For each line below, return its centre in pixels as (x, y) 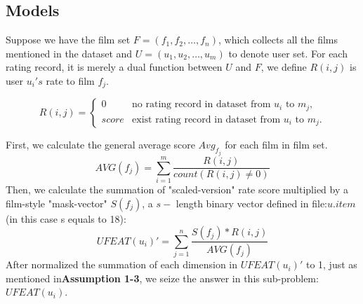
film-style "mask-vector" (57, 203)
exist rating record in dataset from (206, 119)
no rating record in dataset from (202, 105)
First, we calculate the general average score (100, 145)
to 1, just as (331, 264)
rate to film (70, 80)
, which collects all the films (278, 40)
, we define (284, 67)
